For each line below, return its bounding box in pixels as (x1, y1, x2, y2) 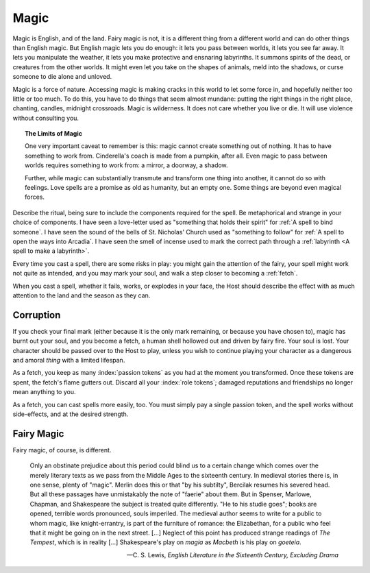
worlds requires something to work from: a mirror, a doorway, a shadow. (25, 161, 229, 169)
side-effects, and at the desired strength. (12, 410, 129, 418)
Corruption (12, 309, 61, 321)
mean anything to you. (12, 388, 76, 396)
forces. (25, 193, 45, 202)
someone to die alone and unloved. (12, 73, 112, 81)
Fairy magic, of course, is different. (12, 446, 112, 454)
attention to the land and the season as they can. (12, 291, 151, 300)
